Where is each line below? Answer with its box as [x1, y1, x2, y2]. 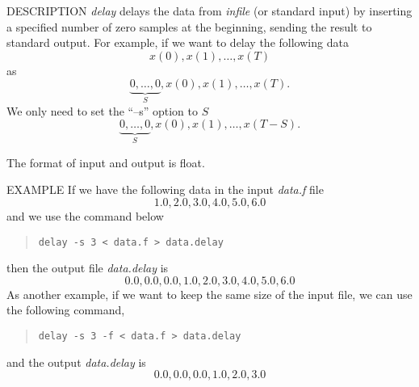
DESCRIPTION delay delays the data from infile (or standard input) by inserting [6, 2, 413, 19]
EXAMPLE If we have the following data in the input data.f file [6, 181, 324, 198]
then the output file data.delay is [6, 259, 169, 276]
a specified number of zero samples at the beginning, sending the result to [6, 18, 372, 35]
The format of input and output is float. [6, 154, 205, 170]
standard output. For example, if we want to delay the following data [6, 34, 349, 51]
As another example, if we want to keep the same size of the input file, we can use [6, 285, 413, 302]
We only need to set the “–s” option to [6, 102, 198, 119]
